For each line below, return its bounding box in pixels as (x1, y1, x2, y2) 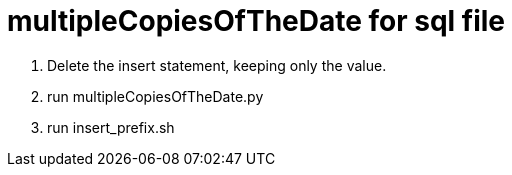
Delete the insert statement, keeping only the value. (47, 56, 387, 74)
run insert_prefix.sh (47, 118, 175, 136)
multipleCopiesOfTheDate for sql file (7, 4, 506, 38)
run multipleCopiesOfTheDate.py (47, 87, 264, 105)
